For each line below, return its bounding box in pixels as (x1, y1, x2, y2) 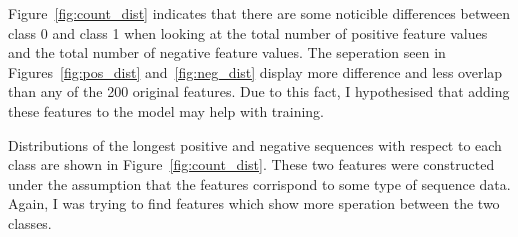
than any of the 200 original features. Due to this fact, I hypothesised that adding (8, 81, 510, 102)
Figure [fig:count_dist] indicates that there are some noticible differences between (8, 3, 510, 23)
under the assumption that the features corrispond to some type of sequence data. (8, 173, 511, 194)
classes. (8, 212, 52, 233)
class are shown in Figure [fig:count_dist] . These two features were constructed (8, 154, 495, 175)
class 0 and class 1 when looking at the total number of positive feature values (8, 22, 488, 43)
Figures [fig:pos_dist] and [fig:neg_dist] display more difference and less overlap (8, 61, 503, 82)
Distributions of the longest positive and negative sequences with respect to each (8, 134, 502, 155)
